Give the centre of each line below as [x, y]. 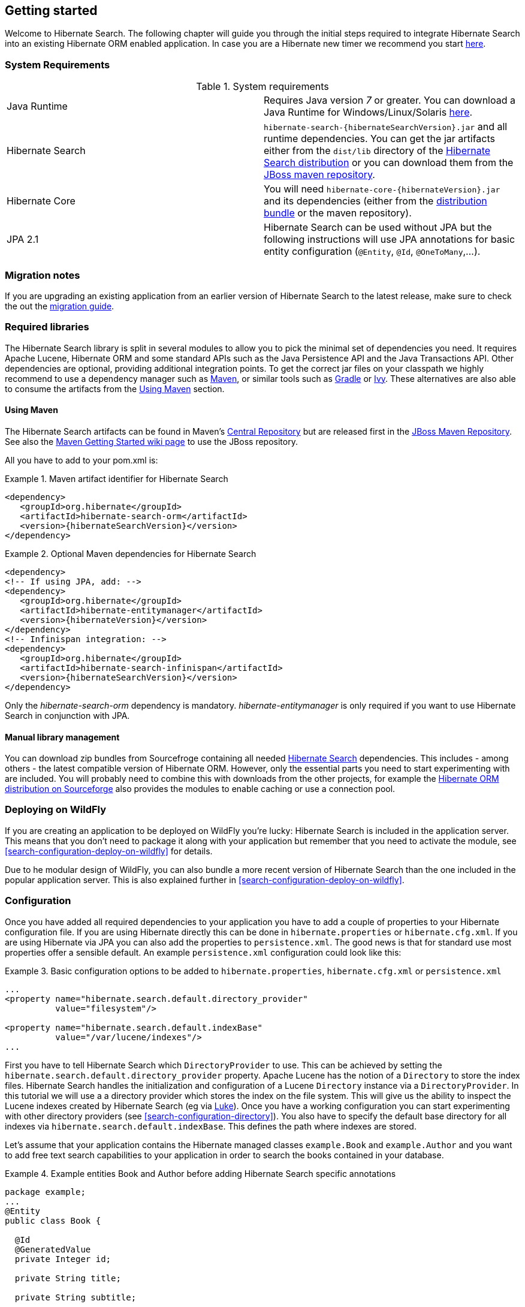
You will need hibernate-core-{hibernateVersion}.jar [382, 189]
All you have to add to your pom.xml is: [82, 460]
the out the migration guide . [60, 306]
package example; [45, 1192]
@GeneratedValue [53, 1249]
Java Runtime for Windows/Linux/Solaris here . [368, 112]
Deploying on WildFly [56, 810]
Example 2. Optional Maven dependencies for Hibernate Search [131, 553]
